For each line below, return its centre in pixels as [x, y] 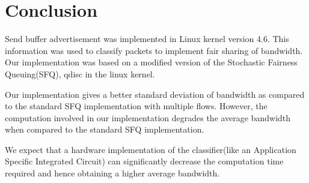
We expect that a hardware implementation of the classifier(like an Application [151, 149]
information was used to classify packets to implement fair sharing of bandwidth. [154, 50]
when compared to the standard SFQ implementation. [105, 129]
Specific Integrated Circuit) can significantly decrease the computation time [144, 161]
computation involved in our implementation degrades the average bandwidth [148, 117]
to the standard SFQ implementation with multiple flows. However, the [136, 106]
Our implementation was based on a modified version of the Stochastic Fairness [151, 62]
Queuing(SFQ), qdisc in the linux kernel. [80, 73]
